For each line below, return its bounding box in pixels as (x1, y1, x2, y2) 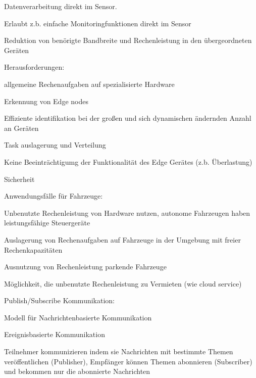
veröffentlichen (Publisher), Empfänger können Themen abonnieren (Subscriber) (4, 356, 252, 366)
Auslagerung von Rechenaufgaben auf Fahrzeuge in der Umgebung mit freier (4, 234, 241, 245)
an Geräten (4, 122, 39, 133)
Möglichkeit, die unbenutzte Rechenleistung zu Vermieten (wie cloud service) (4, 278, 242, 289)
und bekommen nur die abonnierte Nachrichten (4, 366, 150, 376)
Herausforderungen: (4, 62, 65, 72)
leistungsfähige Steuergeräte (4, 217, 90, 228)
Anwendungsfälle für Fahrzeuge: (4, 191, 103, 201)
